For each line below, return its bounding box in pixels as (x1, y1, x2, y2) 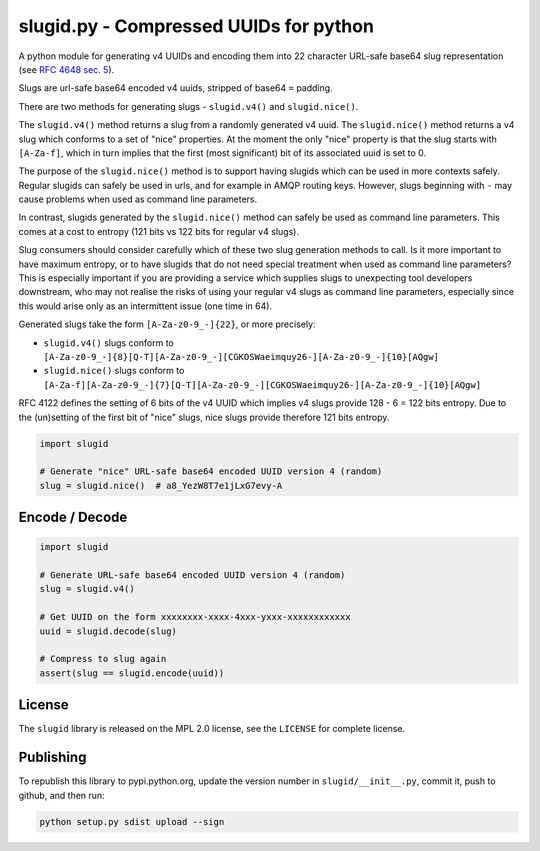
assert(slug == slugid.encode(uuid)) (39, 667, 225, 679)
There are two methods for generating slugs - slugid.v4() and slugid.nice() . (18, 100, 359, 112)
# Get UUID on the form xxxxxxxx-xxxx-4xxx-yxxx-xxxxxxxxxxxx (39, 611, 351, 623)
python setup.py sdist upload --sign (39, 816, 225, 827)
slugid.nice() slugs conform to (43, 365, 185, 377)
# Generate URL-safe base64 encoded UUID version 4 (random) (39, 570, 346, 581)
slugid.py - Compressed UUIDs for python (18, 15, 375, 37)
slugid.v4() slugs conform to (43, 336, 174, 349)
